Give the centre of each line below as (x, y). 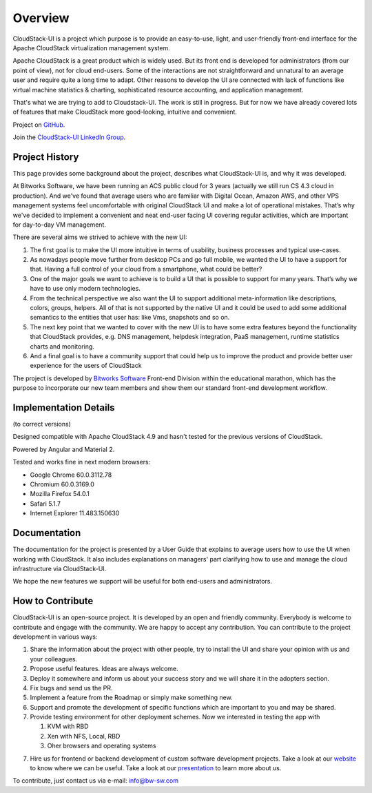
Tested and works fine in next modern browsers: (82, 462)
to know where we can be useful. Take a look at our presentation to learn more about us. (156, 768)
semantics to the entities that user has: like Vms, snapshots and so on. (130, 318)
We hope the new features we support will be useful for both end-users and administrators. (142, 581)
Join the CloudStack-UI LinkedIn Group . (69, 137)
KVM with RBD (68, 726)
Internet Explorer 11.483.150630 (75, 513)
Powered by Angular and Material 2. (64, 449)
